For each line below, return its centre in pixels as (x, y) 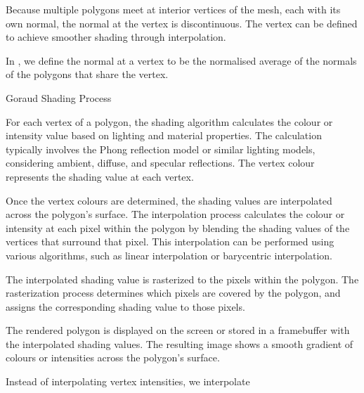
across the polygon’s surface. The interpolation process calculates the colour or (175, 214)
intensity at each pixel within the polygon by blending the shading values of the (178, 227)
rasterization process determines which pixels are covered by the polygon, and (173, 293)
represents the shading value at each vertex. (100, 176)
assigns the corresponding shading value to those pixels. (125, 306)
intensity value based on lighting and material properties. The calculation (164, 135)
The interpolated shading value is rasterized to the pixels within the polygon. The (182, 279)
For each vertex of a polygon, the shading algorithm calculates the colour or (169, 121)
